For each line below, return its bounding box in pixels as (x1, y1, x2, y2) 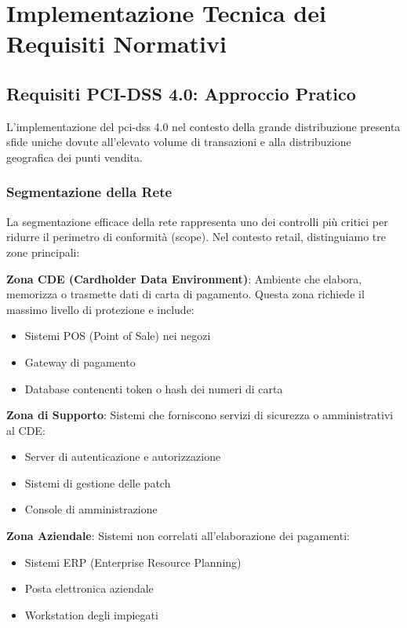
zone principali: (6, 243, 80, 260)
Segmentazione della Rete (6, 182, 173, 202)
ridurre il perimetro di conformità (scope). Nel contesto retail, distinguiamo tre (6, 228, 386, 245)
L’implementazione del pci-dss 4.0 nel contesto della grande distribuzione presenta (6, 118, 401, 134)
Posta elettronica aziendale (24, 580, 154, 597)
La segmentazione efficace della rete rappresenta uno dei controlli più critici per (6, 213, 388, 229)
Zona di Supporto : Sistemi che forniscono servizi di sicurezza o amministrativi (6, 407, 394, 423)
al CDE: (6, 422, 45, 438)
